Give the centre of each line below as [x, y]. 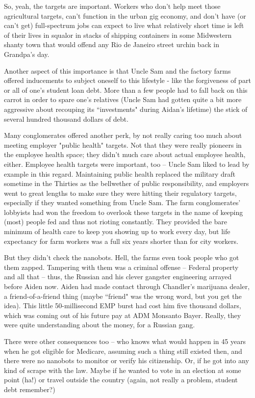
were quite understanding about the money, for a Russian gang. [100, 325]
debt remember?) [30, 389]
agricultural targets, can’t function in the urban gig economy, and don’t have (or [125, 15]
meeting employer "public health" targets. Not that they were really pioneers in [123, 145]
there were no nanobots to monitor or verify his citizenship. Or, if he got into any [127, 360]
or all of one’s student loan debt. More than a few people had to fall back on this [126, 90]
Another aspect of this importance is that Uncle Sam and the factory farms [117, 70]
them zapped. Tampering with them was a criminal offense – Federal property [121, 267]
